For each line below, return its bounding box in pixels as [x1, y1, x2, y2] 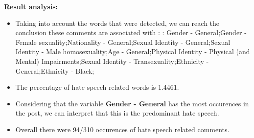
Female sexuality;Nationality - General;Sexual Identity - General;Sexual [15, 37, 231, 47]
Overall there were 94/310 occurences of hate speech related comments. [15, 124, 230, 134]
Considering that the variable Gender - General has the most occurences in [15, 98, 249, 108]
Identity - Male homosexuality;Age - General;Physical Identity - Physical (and [15, 46, 250, 57]
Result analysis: [4, 1, 58, 11]
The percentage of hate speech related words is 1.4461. [15, 82, 179, 92]
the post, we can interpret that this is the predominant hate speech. [15, 108, 219, 118]
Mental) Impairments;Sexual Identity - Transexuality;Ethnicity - [15, 56, 209, 66]
